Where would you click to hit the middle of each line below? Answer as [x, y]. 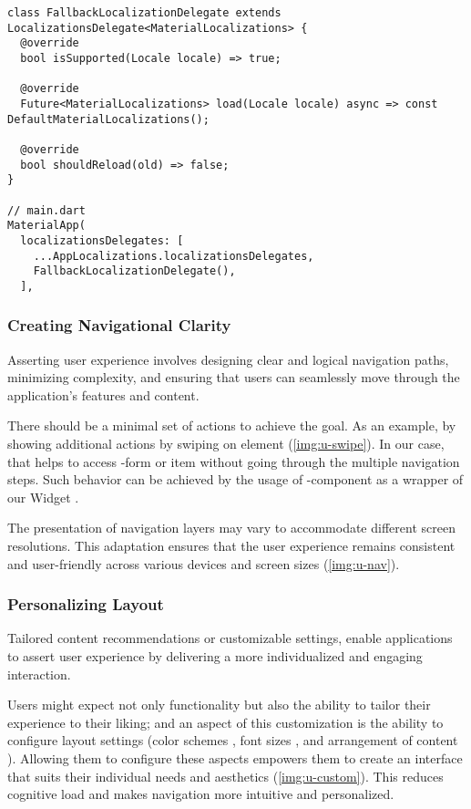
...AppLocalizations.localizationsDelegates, [174, 256]
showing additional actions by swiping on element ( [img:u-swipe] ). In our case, [226, 444]
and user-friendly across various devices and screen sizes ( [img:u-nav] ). [204, 563]
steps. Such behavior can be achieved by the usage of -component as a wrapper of [235, 479]
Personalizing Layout [86, 604]
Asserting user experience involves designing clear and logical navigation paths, [228, 359]
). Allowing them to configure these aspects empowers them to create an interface [235, 758]
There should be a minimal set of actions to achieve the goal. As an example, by [232, 425]
